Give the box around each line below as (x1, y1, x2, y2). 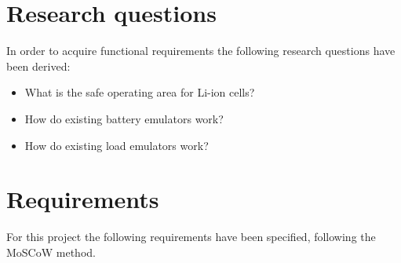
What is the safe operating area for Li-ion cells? (24, 84, 255, 100)
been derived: (6, 57, 71, 74)
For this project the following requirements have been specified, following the (6, 228, 376, 245)
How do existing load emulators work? (24, 137, 209, 153)
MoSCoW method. (6, 243, 96, 260)
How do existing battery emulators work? (24, 110, 224, 126)
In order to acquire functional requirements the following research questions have (6, 42, 396, 59)
